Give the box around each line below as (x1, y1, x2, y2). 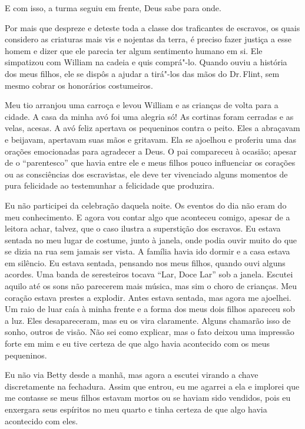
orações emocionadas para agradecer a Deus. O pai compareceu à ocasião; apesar (5, 145, 297, 157)
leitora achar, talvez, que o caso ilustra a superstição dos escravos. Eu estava (5, 222, 281, 234)
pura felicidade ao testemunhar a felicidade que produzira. (5, 179, 215, 192)
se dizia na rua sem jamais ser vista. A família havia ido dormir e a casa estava (5, 245, 290, 257)
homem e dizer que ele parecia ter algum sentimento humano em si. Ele (5, 44, 263, 56)
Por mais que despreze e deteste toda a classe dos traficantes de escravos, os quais (5, 21, 300, 33)
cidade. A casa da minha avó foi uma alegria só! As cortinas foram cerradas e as (5, 110, 294, 122)
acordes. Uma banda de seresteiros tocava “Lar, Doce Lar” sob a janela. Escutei (5, 268, 293, 280)
